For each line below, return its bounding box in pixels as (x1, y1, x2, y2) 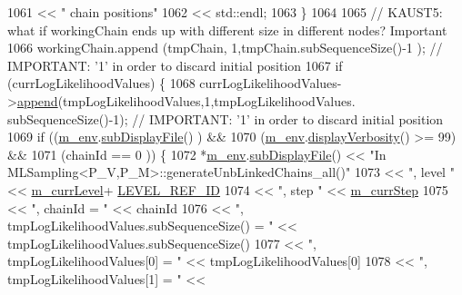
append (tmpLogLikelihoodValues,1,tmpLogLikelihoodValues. (16, 91, 356, 110)
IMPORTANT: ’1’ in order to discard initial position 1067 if (7, 55, 343, 74)
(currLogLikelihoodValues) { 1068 (7, 74, 196, 93)
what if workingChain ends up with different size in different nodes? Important (7, 20, 447, 39)
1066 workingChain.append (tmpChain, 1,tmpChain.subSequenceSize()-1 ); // (7, 38, 443, 57)
